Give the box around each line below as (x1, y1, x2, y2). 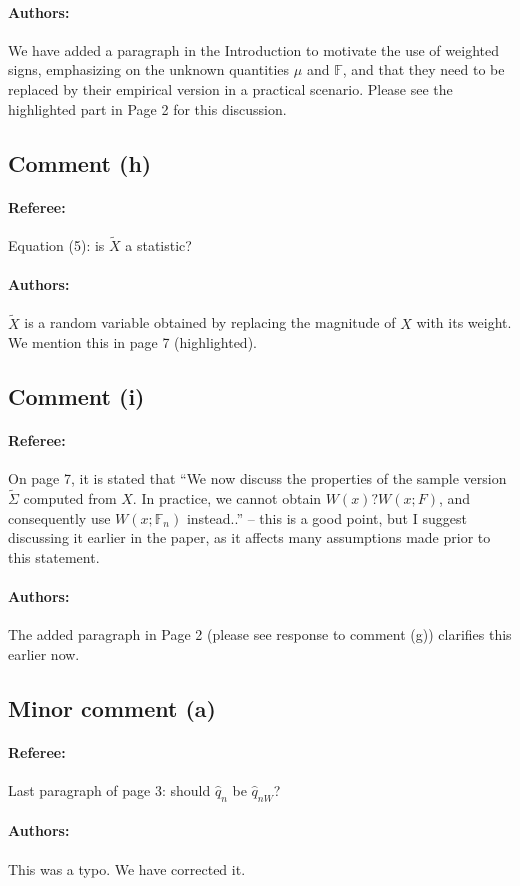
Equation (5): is (8, 234, 105, 255)
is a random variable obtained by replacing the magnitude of (24, 312, 396, 333)
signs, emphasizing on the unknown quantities (8, 59, 290, 80)
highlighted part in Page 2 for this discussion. (8, 98, 287, 119)
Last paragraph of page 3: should (8, 780, 211, 801)
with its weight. (416, 312, 512, 333)
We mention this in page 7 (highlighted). (8, 332, 257, 353)
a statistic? (125, 234, 192, 255)
